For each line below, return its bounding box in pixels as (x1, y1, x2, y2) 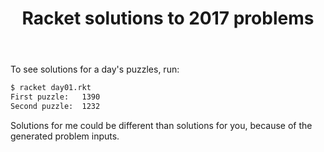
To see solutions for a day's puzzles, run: (10, 63, 180, 76)
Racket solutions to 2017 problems (21, 7, 315, 30)
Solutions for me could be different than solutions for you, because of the (10, 119, 313, 131)
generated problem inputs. (10, 130, 120, 142)
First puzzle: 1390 (10, 92, 101, 102)
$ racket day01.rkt (10, 83, 92, 93)
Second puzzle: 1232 (10, 101, 101, 111)
